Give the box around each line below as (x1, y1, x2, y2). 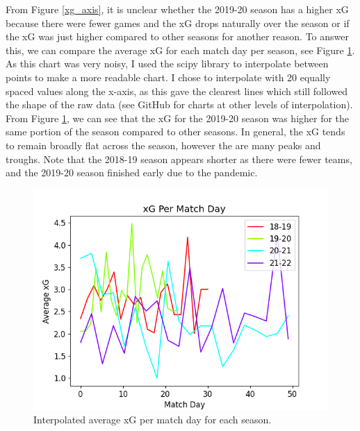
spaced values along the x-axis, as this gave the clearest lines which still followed (6, 83, 348, 98)
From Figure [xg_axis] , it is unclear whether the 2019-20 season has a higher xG (6, 2, 349, 16)
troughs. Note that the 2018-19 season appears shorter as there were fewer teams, (6, 151, 352, 166)
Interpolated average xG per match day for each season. (33, 412, 272, 427)
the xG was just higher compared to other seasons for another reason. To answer (6, 29, 349, 44)
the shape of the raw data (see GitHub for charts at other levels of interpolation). (6, 97, 353, 112)
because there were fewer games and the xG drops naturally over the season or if (6, 15, 350, 30)
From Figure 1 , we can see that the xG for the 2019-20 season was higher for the (6, 110, 350, 125)
